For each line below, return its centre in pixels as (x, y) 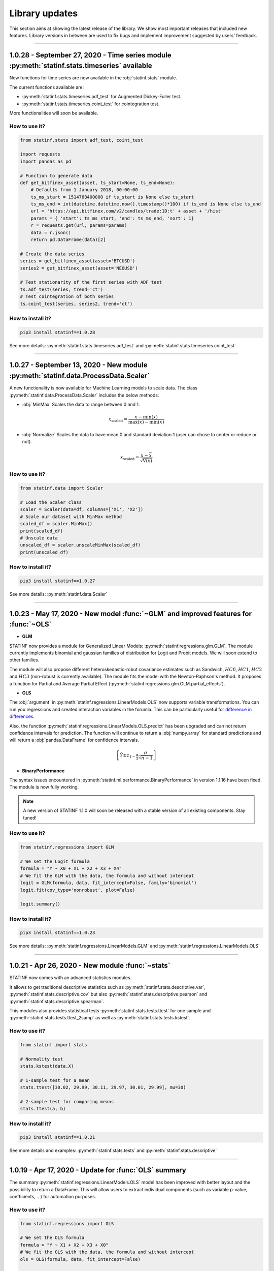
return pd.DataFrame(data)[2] (68, 240)
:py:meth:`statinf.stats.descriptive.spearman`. (57, 1001)
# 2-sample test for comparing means (67, 1101)
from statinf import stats (54, 1045)
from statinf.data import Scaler (62, 488)
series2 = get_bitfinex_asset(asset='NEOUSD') (79, 268)
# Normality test (42, 1059)
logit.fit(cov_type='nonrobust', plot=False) (78, 890)
